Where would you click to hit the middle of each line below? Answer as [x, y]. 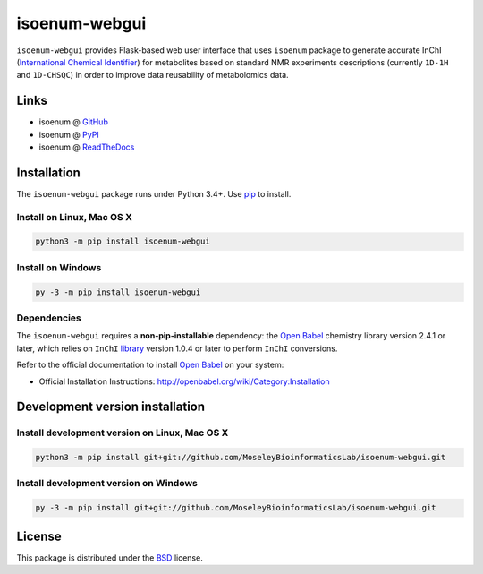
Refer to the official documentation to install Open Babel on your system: [150, 365]
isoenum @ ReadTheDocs [87, 147]
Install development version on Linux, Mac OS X [123, 433]
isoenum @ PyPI [69, 134]
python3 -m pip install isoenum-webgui [123, 241]
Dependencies [49, 318]
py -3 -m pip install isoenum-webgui [118, 292]
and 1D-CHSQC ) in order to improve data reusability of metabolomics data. [153, 75]
